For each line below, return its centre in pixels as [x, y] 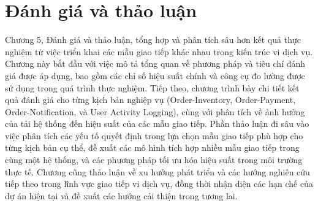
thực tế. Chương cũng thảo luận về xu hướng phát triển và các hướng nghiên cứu [157, 171]
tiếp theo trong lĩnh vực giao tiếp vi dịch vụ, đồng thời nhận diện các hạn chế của [159, 184]
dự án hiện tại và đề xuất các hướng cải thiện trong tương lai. [121, 195]
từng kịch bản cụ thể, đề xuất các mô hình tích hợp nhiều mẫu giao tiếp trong [152, 147]
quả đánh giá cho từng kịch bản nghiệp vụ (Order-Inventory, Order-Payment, [150, 100]
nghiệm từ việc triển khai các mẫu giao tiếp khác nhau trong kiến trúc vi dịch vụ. [159, 51]
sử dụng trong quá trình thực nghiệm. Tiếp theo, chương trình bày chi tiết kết [152, 87]
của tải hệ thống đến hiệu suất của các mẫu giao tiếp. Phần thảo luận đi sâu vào [157, 124]
